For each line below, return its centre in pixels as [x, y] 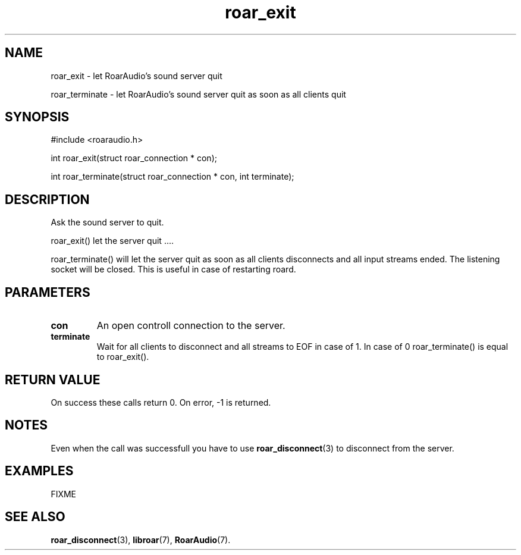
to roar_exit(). [123, 357]
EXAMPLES [39, 471]
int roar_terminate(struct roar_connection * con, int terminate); [172, 177]
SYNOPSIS [37, 117]
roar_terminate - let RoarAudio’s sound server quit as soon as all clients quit [198, 94]
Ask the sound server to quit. [107, 222]
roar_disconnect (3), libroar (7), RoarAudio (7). [141, 540]
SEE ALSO [35, 517]
